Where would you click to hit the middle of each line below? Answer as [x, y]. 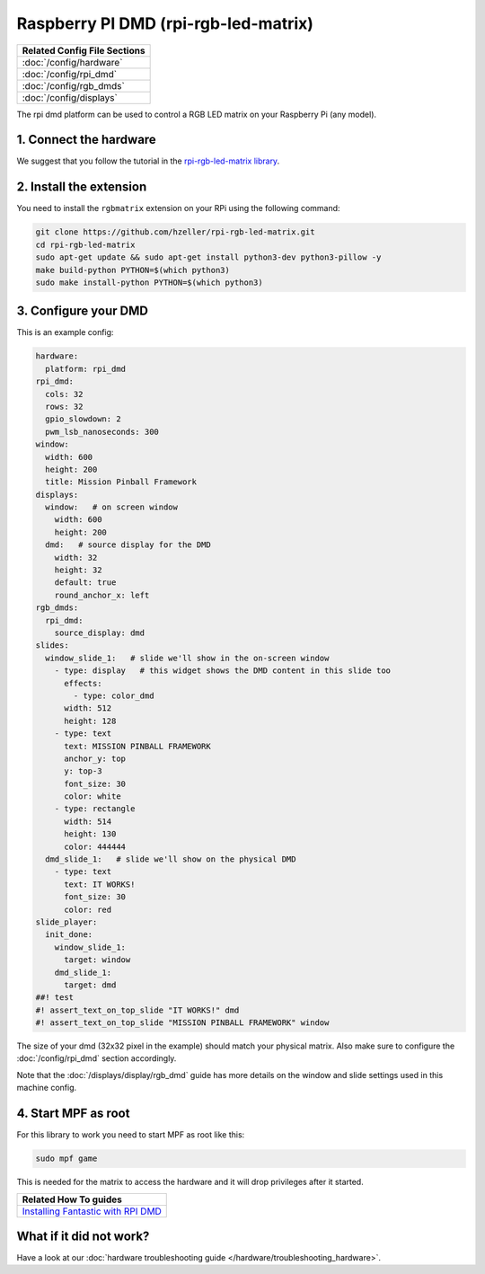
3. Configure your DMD [82, 311]
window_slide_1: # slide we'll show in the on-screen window [187, 658]
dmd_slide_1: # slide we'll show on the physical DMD [171, 859]
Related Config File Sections [84, 50]
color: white [93, 796]
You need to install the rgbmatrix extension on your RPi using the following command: [178, 208]
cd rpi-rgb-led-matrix [85, 244]
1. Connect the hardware [86, 140]
